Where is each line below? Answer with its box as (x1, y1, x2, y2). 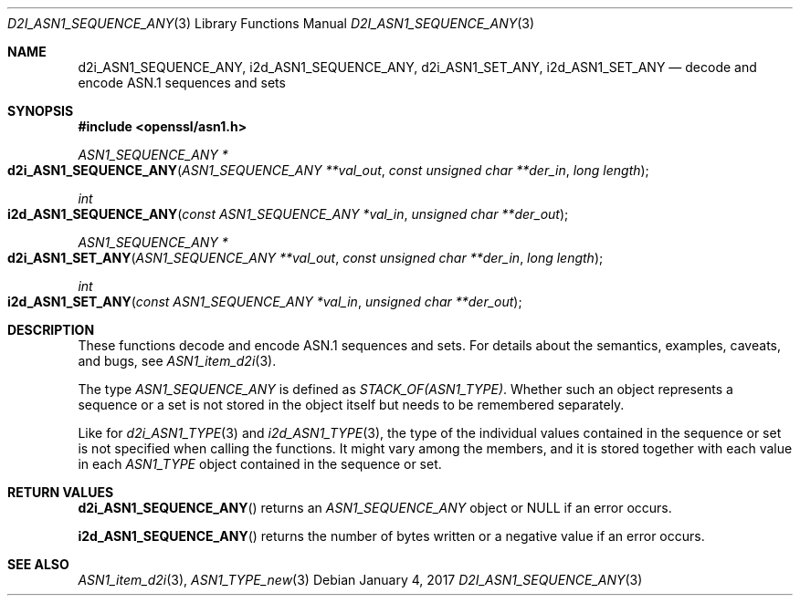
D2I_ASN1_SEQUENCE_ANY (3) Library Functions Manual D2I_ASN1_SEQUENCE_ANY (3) (7, 16, 535, 31)
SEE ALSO (7, 556, 69, 572)
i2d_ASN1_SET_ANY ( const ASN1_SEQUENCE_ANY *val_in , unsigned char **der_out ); (7, 294, 522, 309)
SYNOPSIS (7, 103, 74, 119)
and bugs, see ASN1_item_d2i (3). (78, 353, 277, 369)
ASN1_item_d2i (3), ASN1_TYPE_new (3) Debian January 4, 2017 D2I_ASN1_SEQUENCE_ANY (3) (78, 572, 643, 587)
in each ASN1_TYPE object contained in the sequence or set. (78, 456, 442, 472)
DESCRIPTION (7, 322, 95, 338)
